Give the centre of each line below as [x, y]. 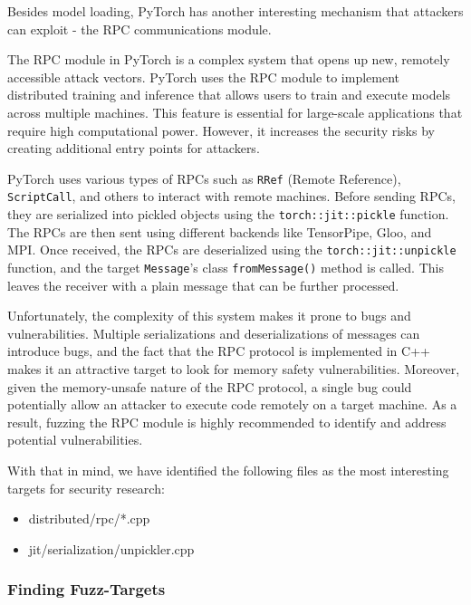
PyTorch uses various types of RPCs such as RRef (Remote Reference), [204, 178]
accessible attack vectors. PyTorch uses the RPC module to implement [204, 77]
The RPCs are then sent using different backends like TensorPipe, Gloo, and [220, 231]
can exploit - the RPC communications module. [139, 29]
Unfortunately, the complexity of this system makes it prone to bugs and [209, 316]
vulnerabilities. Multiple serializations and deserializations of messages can [214, 333]
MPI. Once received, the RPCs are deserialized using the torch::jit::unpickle [232, 250]
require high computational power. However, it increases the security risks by [221, 130]
